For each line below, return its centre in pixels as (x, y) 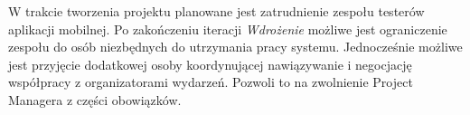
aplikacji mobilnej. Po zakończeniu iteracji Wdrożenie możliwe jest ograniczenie (228, 29)
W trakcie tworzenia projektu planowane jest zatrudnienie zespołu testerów (216, 11)
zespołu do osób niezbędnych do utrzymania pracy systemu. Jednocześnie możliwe (235, 47)
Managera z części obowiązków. (95, 99)
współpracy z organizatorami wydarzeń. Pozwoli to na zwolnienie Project (211, 82)
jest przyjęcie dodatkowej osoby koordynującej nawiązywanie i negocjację (210, 64)
